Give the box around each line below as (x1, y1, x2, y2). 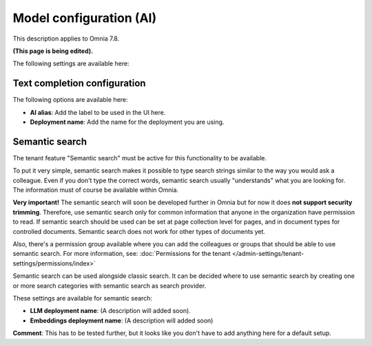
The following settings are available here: (12, 59, 130, 68)
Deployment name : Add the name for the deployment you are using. (30, 118, 225, 127)
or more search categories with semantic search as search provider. (12, 281, 207, 290)
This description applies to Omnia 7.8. (12, 34, 120, 43)
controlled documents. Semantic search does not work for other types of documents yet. (12, 227, 265, 235)
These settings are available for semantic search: (12, 294, 153, 302)
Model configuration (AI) (12, 10, 157, 25)
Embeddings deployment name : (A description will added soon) (30, 316, 214, 325)
